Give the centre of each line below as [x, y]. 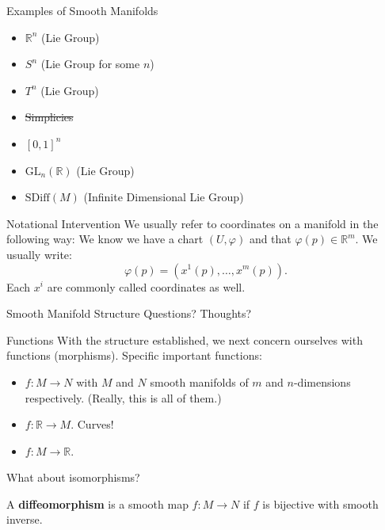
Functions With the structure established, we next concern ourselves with [185, 339]
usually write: [39, 254]
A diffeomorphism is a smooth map [97, 503]
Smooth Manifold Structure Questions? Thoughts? [129, 313]
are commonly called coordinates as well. [146, 286]
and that [270, 239]
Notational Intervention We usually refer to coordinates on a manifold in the [192, 223]
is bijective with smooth [320, 503]
